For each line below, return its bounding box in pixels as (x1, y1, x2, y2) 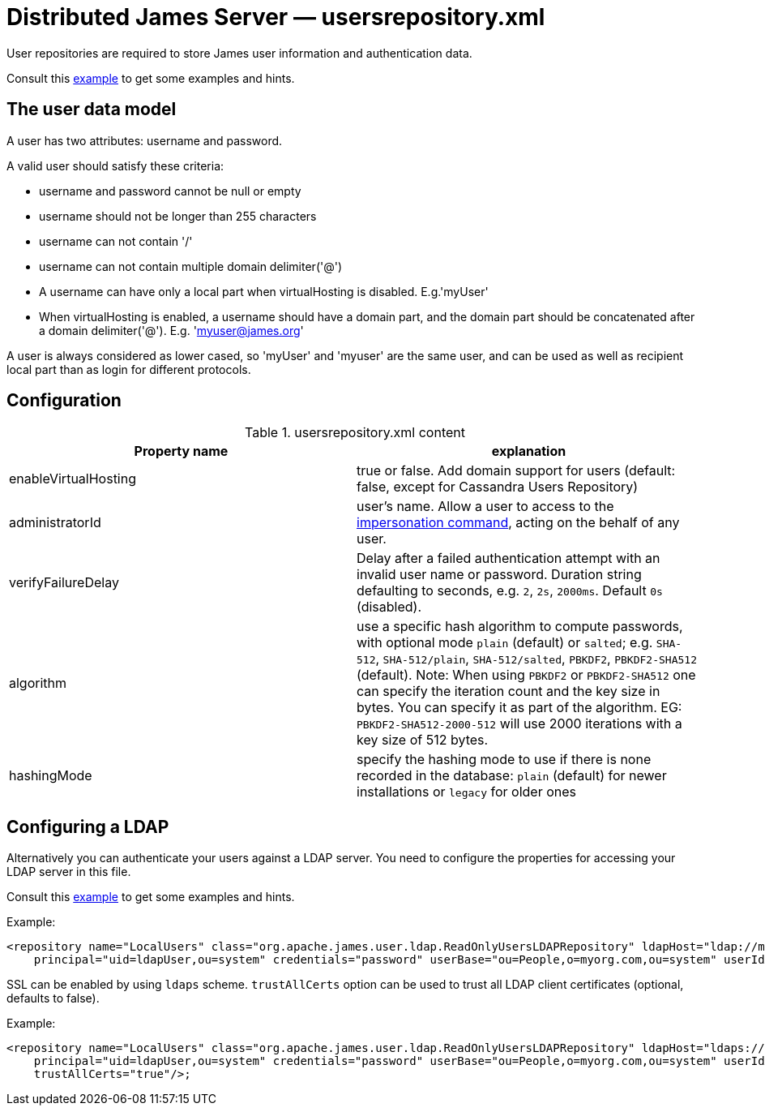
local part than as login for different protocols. (6, 362, 251, 376)
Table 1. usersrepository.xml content (244, 424, 465, 441)
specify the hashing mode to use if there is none (357, 751, 652, 768)
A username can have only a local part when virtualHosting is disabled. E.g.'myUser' (39, 284, 489, 298)
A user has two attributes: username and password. (6, 133, 283, 148)
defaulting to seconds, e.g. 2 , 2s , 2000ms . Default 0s (357, 582, 663, 599)
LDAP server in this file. (6, 865, 131, 879)
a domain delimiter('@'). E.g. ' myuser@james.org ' (39, 323, 304, 337)
